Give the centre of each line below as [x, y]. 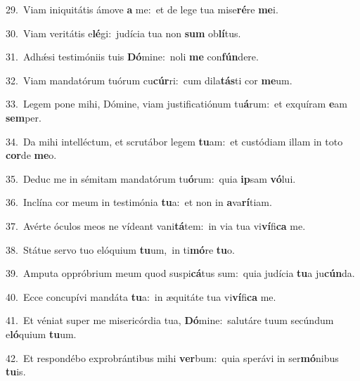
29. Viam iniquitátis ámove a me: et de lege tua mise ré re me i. [142, 9]
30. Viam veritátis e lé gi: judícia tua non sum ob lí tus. [123, 33]
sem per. [24, 117]
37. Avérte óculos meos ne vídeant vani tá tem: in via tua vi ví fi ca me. [156, 225]
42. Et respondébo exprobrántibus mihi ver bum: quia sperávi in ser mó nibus [172, 357]
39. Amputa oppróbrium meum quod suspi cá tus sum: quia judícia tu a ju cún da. [180, 273]
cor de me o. [31, 155]
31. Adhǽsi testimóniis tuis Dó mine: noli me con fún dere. [132, 57]
